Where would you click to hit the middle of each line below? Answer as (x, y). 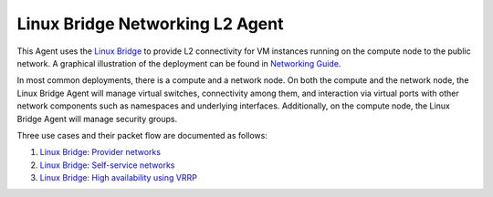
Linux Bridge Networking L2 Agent (150, 24)
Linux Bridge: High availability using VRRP (119, 178)
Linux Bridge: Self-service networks (107, 165)
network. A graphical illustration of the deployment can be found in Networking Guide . (179, 63)
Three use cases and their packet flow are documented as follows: (142, 135)
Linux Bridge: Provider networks (100, 152)
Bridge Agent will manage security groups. (97, 119)
